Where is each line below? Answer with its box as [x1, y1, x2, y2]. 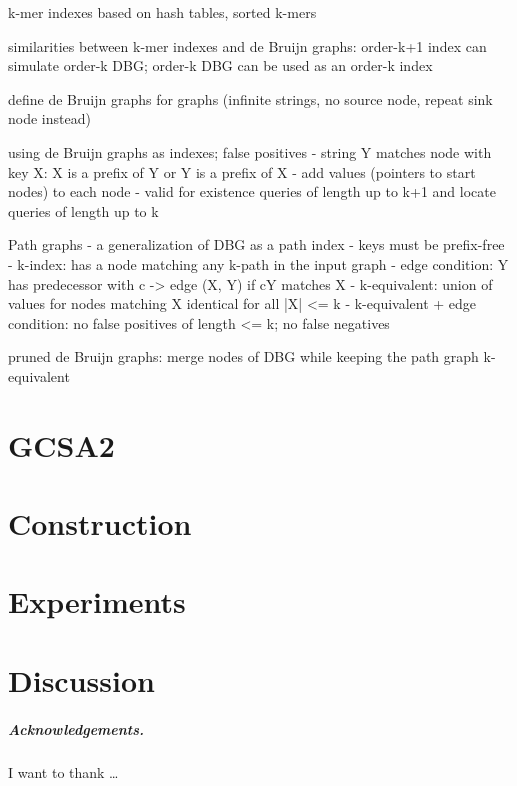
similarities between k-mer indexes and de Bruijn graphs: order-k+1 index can [8, 35, 487, 56]
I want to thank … [8, 761, 119, 782]
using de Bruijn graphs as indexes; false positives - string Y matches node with [8, 141, 492, 162]
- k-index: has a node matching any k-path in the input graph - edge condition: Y [8, 253, 509, 274]
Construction [8, 503, 192, 544]
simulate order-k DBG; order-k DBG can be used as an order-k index [8, 55, 433, 76]
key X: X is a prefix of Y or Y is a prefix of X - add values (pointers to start [8, 161, 476, 182]
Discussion [8, 659, 155, 700]
